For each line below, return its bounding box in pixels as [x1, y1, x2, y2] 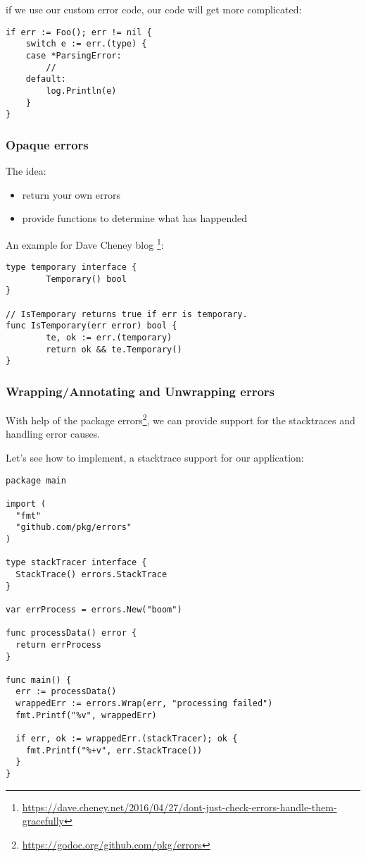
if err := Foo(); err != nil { [6, 27, 152, 37]
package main [6, 475, 66, 486]
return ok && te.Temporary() [46, 344, 182, 354]
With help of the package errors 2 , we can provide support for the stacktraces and [6, 411, 355, 427]
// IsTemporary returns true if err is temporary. [6, 309, 248, 319]
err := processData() [15, 686, 117, 697]
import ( [6, 498, 46, 509]
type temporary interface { [6, 262, 137, 273]
